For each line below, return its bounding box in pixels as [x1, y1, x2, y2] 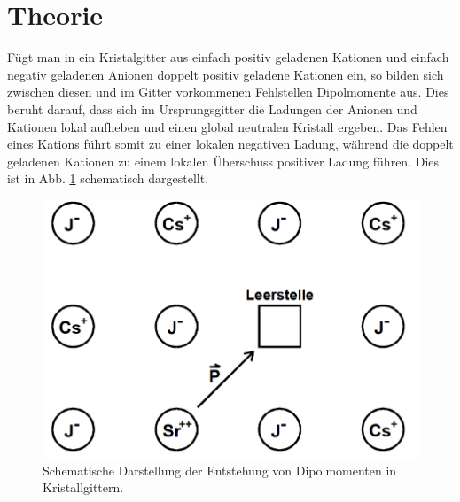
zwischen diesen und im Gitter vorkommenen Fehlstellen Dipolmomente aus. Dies [7, 82, 449, 101]
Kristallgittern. [43, 478, 124, 497]
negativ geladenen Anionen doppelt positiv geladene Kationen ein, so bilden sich [7, 65, 444, 83]
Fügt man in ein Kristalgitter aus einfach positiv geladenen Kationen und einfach [7, 48, 449, 66]
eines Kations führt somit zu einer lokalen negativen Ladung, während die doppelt [7, 135, 454, 153]
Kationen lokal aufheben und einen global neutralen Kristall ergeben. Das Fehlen [7, 117, 448, 135]
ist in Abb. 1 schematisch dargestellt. [7, 169, 209, 188]
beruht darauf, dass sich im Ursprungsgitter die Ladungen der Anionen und [7, 99, 417, 118]
